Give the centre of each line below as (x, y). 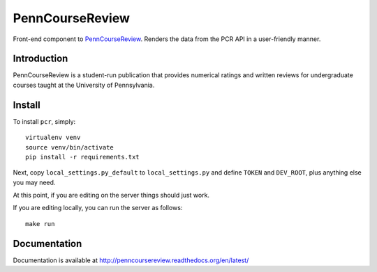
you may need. (34, 182)
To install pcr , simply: (44, 121)
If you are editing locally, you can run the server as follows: (98, 208)
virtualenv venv (53, 138)
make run (40, 224)
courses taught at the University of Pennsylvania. (84, 85)
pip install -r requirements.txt (82, 157)
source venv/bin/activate (70, 147)
